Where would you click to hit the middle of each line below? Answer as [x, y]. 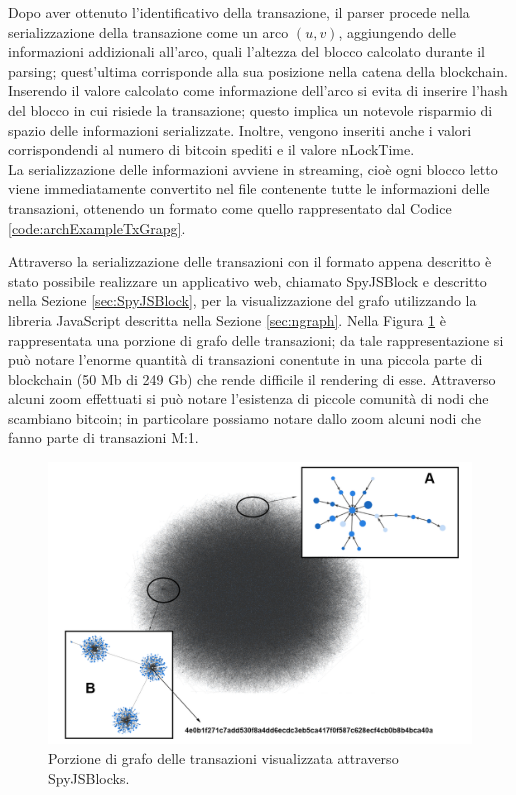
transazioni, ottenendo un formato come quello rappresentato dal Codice [230, 207]
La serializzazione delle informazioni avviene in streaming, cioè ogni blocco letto [253, 168]
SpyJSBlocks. [89, 777]
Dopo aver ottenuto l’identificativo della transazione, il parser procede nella [239, 12]
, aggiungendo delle [397, 31]
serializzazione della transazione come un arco [148, 31]
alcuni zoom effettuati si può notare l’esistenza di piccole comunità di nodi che [248, 398]
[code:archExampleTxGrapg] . [97, 227]
